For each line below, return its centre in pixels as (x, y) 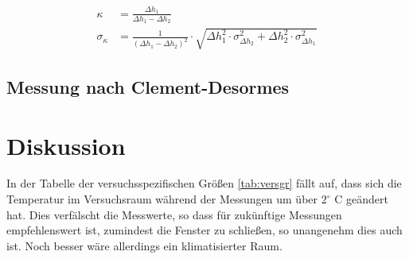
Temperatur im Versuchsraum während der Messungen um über (162, 199)
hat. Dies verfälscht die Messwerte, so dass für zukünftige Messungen (174, 214)
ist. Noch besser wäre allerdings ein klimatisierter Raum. (144, 245)
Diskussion (66, 145)
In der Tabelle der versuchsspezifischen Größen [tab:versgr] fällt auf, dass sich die (204, 183)
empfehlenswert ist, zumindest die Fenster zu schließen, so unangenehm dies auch (204, 230)
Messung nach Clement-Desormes (148, 86)
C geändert (361, 199)
